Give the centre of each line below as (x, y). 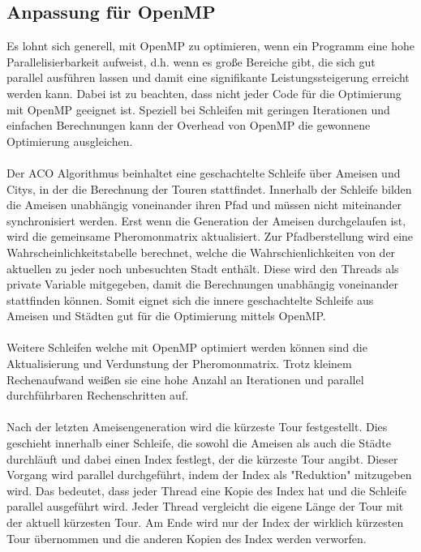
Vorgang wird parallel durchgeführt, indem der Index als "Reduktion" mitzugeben (209, 475)
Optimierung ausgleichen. (70, 141)
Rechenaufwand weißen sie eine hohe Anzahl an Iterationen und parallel (185, 379)
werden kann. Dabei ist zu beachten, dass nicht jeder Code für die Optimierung (204, 93)
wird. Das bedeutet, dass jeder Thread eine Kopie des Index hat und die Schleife (206, 490)
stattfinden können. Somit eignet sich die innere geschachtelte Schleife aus (190, 300)
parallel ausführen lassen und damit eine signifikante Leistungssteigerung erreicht (208, 77)
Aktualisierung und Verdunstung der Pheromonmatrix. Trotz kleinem (179, 364)
